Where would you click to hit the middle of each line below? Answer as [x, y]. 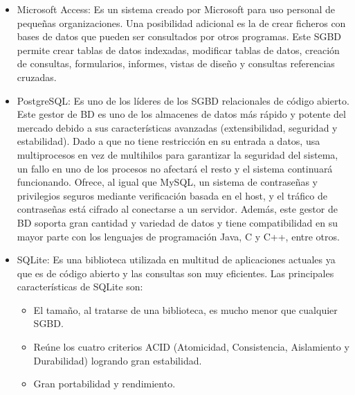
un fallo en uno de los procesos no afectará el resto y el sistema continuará [175, 168]
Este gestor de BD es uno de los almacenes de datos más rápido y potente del [181, 114]
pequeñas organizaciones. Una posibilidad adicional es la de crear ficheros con [181, 23]
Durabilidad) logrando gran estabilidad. [118, 360]
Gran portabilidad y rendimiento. [104, 384]
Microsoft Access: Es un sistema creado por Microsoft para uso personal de [176, 9]
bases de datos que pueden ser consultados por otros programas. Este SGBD [179, 36]
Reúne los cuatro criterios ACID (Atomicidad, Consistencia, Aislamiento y [191, 347]
